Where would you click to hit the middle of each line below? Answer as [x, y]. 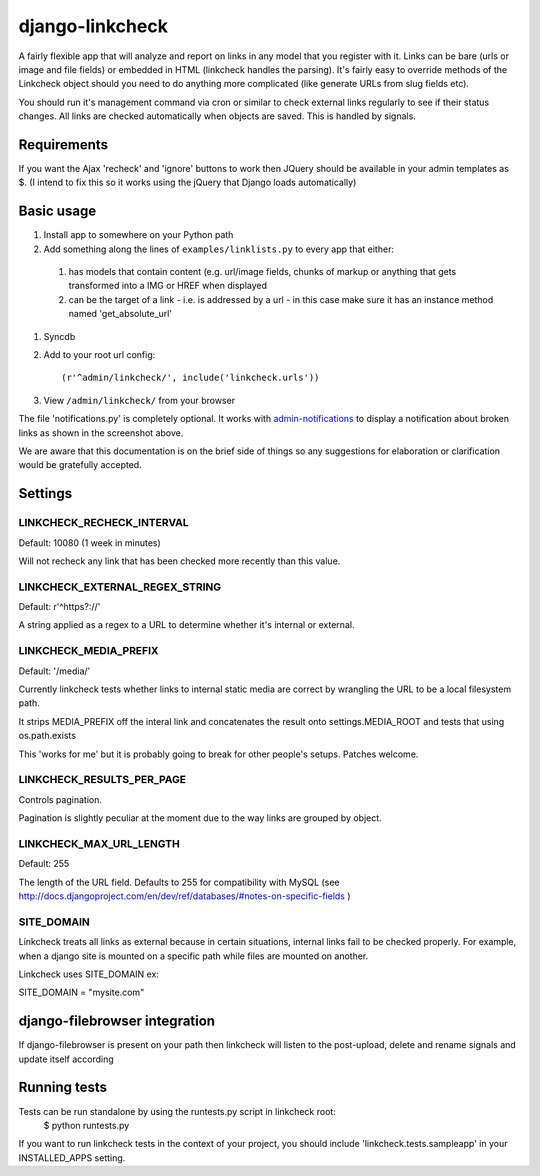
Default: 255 [44, 864]
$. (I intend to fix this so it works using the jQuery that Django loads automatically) [187, 182]
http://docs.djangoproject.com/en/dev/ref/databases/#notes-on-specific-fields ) [184, 896]
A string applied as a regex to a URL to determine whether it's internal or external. [186, 625]
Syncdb [59, 336]
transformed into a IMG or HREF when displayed [168, 286]
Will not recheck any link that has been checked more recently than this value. [179, 561]
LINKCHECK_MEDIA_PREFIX [88, 651]
